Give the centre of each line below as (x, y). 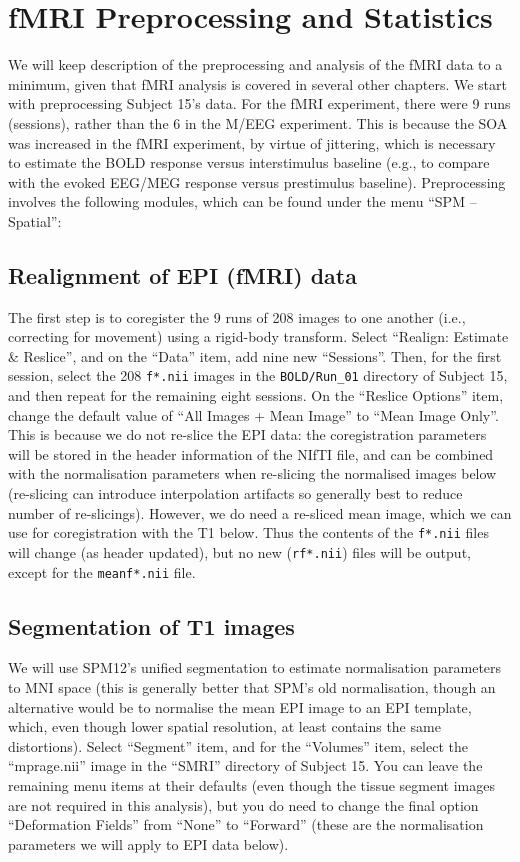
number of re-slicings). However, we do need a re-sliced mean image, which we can (260, 512)
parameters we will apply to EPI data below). (148, 843)
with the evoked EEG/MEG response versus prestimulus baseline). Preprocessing (257, 181)
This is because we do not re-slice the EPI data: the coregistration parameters (247, 434)
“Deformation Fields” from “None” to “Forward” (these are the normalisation (246, 824)
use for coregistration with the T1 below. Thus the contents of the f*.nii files (248, 532)
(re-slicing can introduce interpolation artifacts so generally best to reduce (235, 493)
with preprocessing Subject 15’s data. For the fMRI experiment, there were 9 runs (259, 103)
